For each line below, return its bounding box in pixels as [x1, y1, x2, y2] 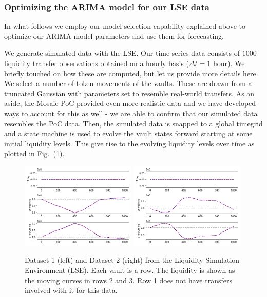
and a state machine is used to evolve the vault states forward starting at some [4, 128, 253, 139]
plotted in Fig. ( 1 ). [4, 148, 65, 159]
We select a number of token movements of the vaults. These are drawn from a [4, 78, 252, 89]
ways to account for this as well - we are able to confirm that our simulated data [4, 108, 258, 118]
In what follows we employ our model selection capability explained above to [4, 20, 245, 31]
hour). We [213, 58, 245, 68]
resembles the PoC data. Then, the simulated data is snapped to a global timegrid [4, 118, 263, 129]
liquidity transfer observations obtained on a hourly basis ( [4, 58, 189, 68]
